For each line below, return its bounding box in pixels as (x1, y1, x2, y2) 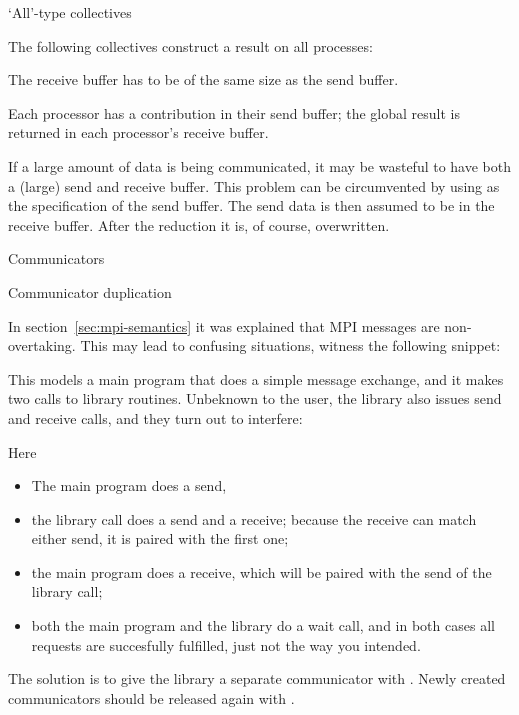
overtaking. (8, 335, 76, 356)
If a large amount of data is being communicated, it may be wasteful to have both (8, 155, 512, 176)
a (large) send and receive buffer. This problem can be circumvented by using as (8, 175, 500, 196)
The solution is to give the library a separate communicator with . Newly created (8, 668, 506, 689)
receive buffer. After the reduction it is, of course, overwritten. (8, 214, 390, 235)
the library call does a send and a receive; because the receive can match (31, 508, 477, 529)
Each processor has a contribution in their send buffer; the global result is (8, 102, 461, 123)
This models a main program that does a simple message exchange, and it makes (8, 368, 504, 389)
